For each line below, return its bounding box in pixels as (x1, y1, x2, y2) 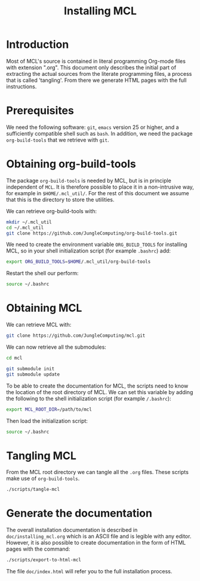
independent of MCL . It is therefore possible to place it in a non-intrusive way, (6, 183, 194, 190)
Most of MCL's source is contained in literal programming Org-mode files (6, 57, 186, 64)
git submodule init (6, 365, 55, 371)
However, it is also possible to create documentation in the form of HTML (6, 539, 186, 546)
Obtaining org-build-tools (6, 157, 136, 171)
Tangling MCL (6, 449, 76, 462)
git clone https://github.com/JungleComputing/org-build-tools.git (6, 230, 178, 236)
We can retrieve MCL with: (6, 321, 72, 328)
